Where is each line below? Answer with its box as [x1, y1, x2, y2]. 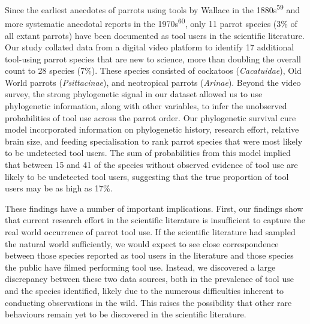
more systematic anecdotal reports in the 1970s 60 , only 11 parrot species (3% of [5, 16, 297, 29]
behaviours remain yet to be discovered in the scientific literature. [5, 308, 246, 320]
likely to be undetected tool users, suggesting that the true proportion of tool [5, 170, 289, 182]
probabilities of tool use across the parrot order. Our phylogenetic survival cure [5, 111, 296, 124]
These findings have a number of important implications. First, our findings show [5, 202, 303, 214]
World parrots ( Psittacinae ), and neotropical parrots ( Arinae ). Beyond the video [5, 76, 301, 88]
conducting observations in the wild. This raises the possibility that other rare [5, 296, 292, 308]
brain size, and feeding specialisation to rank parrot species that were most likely [5, 134, 303, 147]
